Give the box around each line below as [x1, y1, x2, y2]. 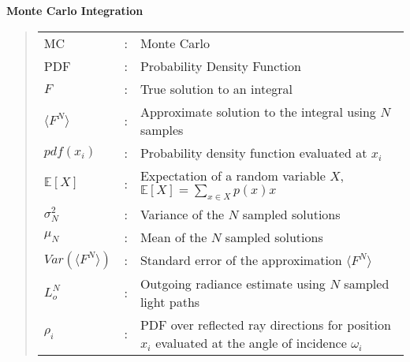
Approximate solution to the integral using [140, 102, 376, 121]
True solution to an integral [140, 79, 293, 98]
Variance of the [140, 204, 225, 223]
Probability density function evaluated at [140, 143, 367, 162]
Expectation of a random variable [140, 166, 326, 185]
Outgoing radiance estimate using [140, 274, 326, 293]
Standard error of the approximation [140, 251, 342, 270]
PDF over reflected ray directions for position [140, 315, 391, 334]
